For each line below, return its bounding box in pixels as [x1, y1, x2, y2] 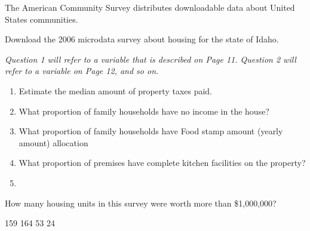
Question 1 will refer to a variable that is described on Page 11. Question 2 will [5, 53, 296, 65]
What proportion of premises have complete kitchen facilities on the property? [19, 156, 306, 169]
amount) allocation [19, 136, 88, 149]
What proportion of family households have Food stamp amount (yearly [19, 125, 283, 137]
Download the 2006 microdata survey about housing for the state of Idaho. [5, 33, 279, 45]
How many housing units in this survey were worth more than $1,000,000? [5, 196, 277, 209]
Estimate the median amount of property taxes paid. [19, 84, 213, 97]
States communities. [5, 13, 78, 25]
